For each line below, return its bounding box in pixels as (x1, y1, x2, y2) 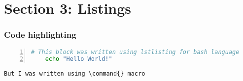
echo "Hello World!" (45, 55, 112, 63)
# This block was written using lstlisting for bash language (31, 48, 240, 55)
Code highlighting (4, 28, 76, 41)
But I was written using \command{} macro (4, 70, 145, 78)
